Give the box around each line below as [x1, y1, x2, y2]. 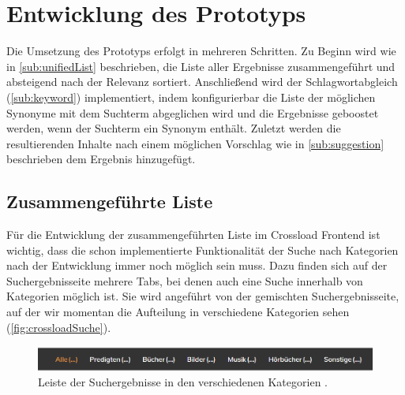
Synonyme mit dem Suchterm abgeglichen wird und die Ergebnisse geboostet [6, 104, 379, 121]
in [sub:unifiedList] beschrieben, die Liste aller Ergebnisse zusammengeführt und [6, 58, 396, 74]
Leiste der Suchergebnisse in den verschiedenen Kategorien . [38, 374, 328, 390]
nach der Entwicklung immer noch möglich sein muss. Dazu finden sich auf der [6, 257, 388, 274]
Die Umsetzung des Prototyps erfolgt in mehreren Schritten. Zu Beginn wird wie [6, 43, 396, 59]
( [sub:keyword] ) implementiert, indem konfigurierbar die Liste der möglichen [6, 88, 376, 105]
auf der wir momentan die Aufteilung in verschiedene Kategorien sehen [6, 304, 350, 320]
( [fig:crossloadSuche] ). [6, 319, 111, 335]
